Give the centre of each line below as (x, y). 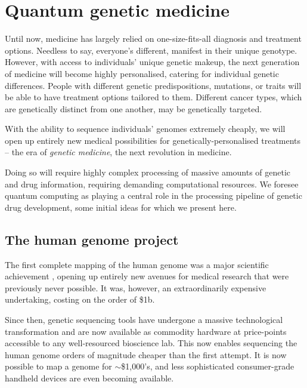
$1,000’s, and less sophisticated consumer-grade (208, 366)
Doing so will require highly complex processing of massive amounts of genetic (148, 172)
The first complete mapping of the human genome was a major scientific (137, 264)
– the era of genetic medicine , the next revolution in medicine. (118, 152)
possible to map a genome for (58, 366)
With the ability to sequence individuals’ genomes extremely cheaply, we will (145, 129)
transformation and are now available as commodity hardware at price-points (146, 331)
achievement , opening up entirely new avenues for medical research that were (147, 276)
